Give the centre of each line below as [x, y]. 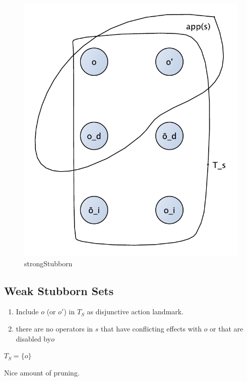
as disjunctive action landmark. [135, 312]
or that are [227, 328]
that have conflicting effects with [151, 328]
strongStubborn [48, 263]
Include [27, 312]
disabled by [34, 338]
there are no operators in [54, 328]
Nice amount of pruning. [42, 372]
